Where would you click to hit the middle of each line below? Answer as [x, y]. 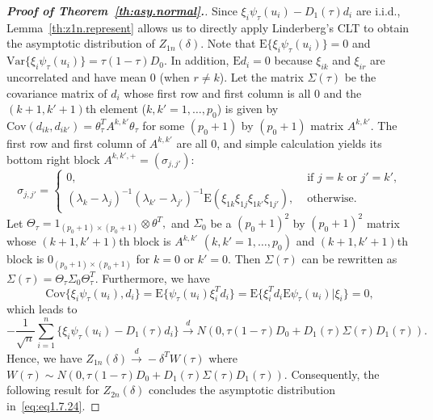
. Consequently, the [332, 374]
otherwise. [332, 199]
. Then [244, 259]
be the [360, 76]
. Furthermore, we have [152, 277]
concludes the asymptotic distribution [242, 390]
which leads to [42, 309]
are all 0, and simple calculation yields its [279, 143]
